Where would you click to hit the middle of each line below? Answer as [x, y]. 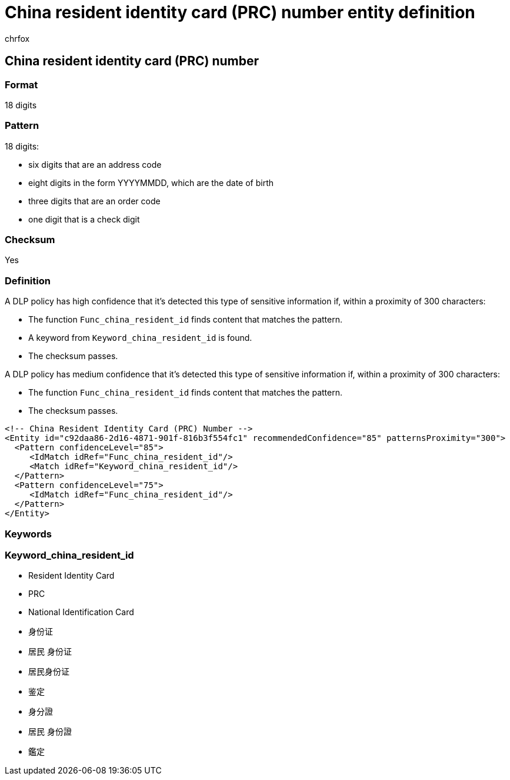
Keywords [28, 534]
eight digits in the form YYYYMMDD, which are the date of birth [151, 182]
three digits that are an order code [94, 201]
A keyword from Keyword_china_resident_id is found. [140, 338]
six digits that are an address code [95, 164]
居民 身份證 [50, 732]
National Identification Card [81, 612]
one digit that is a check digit [84, 219]
